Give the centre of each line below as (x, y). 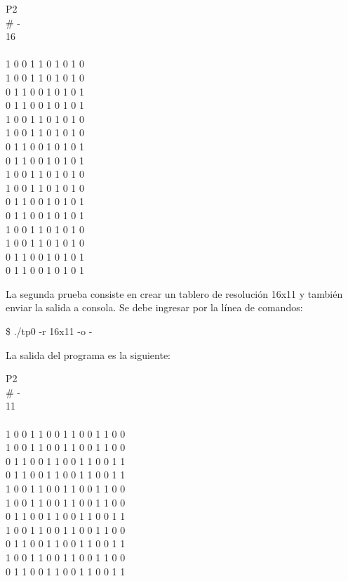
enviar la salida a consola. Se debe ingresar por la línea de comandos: (154, 307)
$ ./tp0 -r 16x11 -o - (49, 331)
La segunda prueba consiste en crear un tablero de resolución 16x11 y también (174, 293)
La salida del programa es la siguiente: (88, 354)
